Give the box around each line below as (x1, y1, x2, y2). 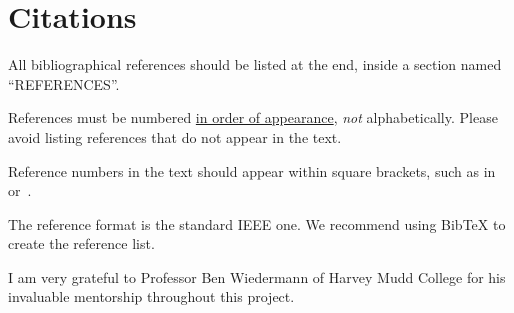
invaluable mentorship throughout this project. (8, 286, 295, 307)
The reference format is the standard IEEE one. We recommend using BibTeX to (8, 213, 506, 234)
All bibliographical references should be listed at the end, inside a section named (8, 54, 502, 75)
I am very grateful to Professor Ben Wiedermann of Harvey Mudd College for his (8, 266, 506, 287)
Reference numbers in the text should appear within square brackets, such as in (8, 160, 496, 181)
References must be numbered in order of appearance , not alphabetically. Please (8, 107, 498, 128)
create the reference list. (8, 233, 155, 254)
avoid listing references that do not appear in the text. (8, 126, 342, 147)
